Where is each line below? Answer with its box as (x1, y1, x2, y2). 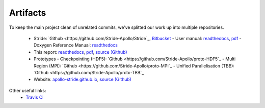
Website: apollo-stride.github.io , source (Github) (33, 76, 132, 83)
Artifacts (9, 7, 46, 18)
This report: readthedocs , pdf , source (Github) (33, 49, 128, 55)
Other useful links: (9, 87, 46, 93)
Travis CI (26, 94, 44, 100)
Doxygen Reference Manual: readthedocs (33, 42, 118, 48)
